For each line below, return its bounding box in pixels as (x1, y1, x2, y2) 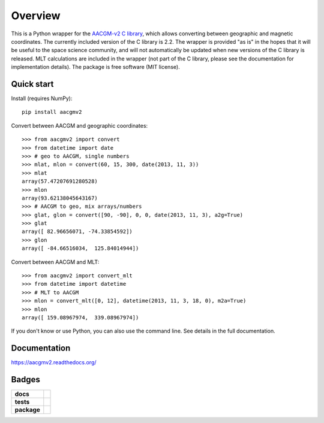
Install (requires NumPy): (11, 95, 73, 102)
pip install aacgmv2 (22, 108, 82, 116)
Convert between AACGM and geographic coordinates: (11, 122, 148, 129)
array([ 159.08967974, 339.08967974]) (22, 315, 139, 321)
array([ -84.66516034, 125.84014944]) (22, 245, 139, 252)
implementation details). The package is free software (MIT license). (11, 64, 180, 71)
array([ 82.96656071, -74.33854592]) (22, 228, 133, 235)
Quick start (11, 78, 54, 89)
